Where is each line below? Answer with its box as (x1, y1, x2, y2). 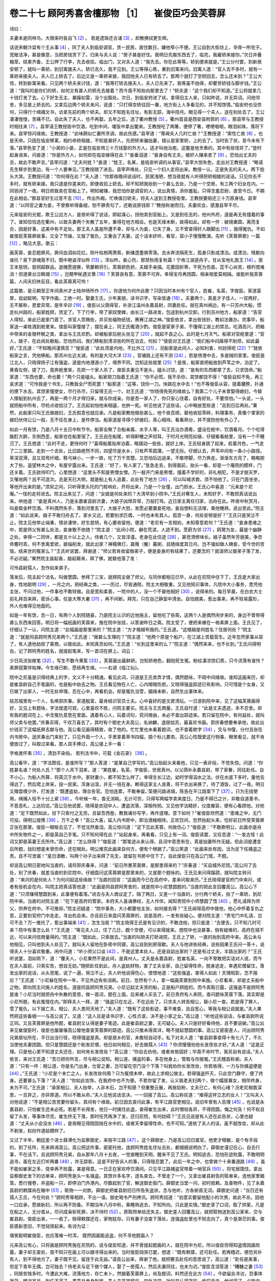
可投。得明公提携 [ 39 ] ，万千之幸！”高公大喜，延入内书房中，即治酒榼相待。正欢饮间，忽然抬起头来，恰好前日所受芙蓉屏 (9, 817, 265, 823)
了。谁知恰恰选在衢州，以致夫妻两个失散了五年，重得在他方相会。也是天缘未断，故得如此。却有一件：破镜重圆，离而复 (9, 218, 260, 225)
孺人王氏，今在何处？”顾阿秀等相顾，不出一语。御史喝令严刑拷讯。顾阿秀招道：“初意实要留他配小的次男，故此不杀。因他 (9, 1194, 264, 1201)
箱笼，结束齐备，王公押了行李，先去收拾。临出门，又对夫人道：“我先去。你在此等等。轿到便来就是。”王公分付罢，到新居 (9, 59, 262, 65)
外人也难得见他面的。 (9, 603, 55, 609)
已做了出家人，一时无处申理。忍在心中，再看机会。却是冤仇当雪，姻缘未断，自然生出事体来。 (9, 688, 206, 694)
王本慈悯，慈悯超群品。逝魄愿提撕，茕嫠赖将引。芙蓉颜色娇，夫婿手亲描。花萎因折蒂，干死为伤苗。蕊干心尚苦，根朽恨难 (9, 264, 265, 270)
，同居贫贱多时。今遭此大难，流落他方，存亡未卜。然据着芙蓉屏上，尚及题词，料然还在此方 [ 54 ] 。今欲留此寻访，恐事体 (9, 1271, 263, 1277)
